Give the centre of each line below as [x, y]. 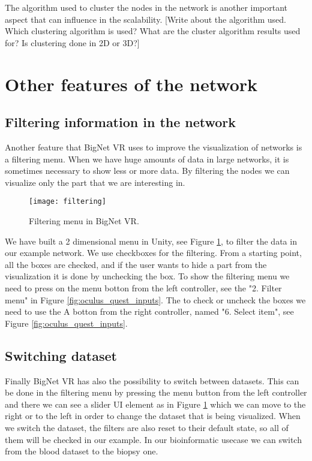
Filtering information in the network [121, 122]
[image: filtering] [67, 202]
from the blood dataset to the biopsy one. [82, 451]
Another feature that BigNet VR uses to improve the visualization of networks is [154, 147]
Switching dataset [61, 355]
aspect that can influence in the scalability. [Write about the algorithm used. [145, 19]
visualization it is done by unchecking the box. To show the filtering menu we [147, 276]
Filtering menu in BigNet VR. [84, 220]
